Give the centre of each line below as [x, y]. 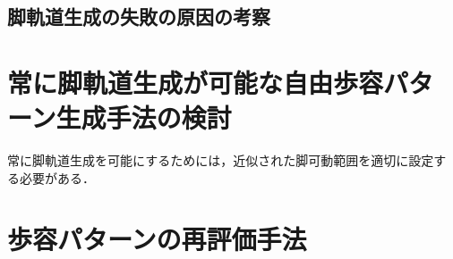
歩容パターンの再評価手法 [157, 239]
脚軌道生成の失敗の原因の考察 [139, 17]
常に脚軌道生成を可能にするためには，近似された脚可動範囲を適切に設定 [221, 160]
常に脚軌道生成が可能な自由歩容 [196, 82]
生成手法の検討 [144, 117]
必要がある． [57, 177]
